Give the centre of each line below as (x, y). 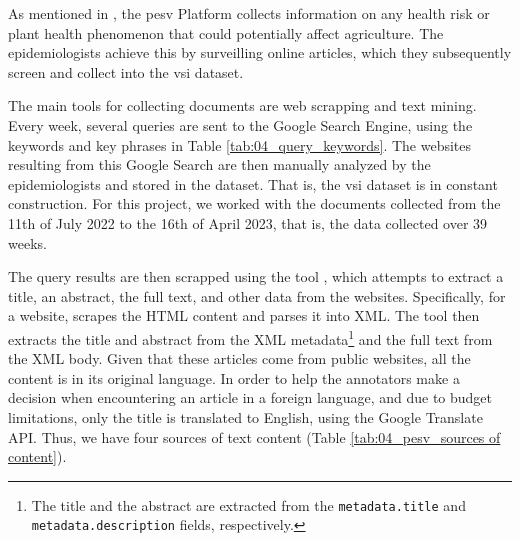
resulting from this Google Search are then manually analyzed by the (219, 164)
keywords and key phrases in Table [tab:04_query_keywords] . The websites (240, 144)
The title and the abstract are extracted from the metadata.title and (248, 504)
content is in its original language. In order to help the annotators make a (234, 377)
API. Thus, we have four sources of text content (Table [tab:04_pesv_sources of (254, 436)
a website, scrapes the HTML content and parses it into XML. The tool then (244, 315)
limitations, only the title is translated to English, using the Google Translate (245, 416)
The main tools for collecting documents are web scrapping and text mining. (242, 105)
